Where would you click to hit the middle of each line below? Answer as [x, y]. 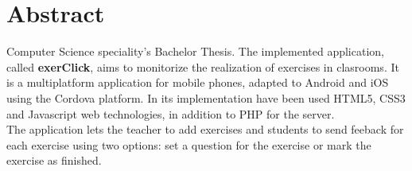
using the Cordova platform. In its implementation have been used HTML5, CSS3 [206, 97]
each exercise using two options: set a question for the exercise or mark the [189, 144]
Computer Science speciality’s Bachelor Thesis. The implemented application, [195, 51]
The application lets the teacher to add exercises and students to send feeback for [205, 129]
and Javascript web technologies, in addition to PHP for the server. [171, 113]
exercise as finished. [54, 160]
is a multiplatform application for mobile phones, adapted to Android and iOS [198, 82]
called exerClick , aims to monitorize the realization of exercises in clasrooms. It [203, 66]
